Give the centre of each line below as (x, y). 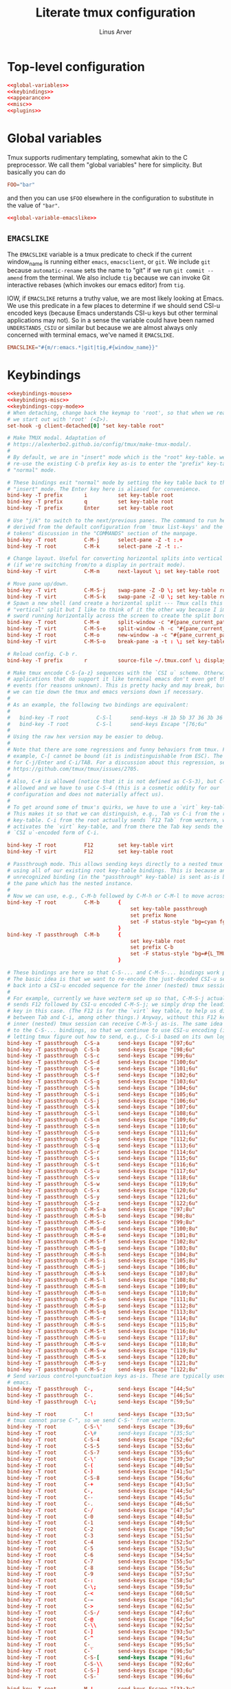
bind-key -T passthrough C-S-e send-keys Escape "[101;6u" (102, 1069)
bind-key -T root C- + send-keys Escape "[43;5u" (101, 1485)
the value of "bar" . (33, 205)
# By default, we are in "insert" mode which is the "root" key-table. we (117, 457)
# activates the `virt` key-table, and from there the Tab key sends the (115, 827)
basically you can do (36, 172)
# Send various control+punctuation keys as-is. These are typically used (117, 1376)
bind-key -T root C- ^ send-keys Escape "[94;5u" (101, 1638)
